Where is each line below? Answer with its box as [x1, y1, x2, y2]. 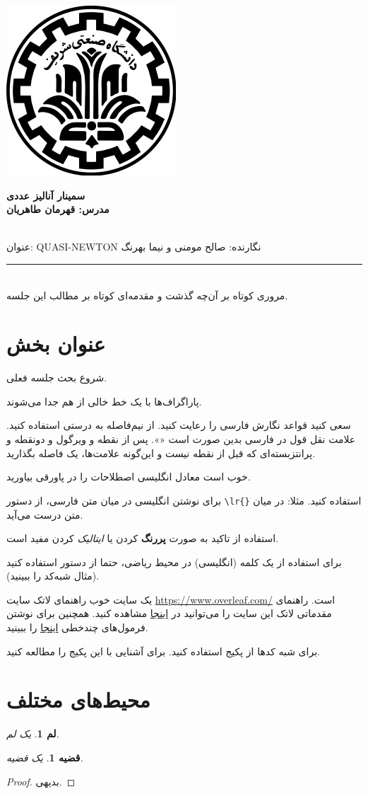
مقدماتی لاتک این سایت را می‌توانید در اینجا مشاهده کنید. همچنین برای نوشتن [6, 606, 332, 621]
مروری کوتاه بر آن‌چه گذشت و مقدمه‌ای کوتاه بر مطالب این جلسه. [6, 287, 288, 302]
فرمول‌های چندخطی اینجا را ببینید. [6, 620, 148, 635]
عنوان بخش [6, 329, 106, 358]
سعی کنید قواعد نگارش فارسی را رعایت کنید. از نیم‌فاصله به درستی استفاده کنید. [6, 418, 351, 432]
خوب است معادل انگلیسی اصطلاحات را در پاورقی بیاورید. [6, 469, 251, 484]
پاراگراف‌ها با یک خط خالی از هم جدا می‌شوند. [6, 393, 202, 408]
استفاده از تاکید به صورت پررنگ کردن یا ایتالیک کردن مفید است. [6, 531, 279, 546]
